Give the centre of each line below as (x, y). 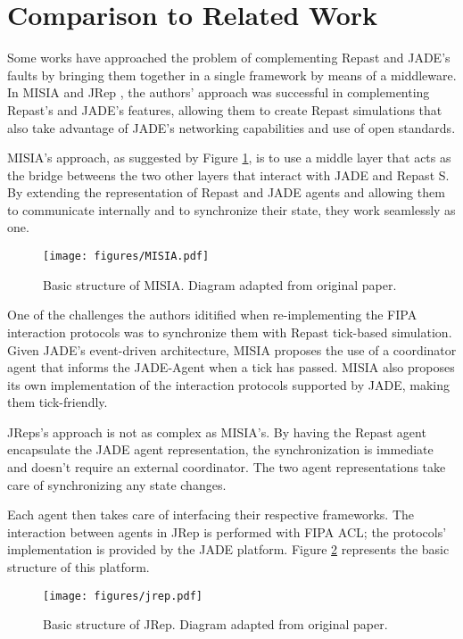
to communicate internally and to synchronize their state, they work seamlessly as (231, 209)
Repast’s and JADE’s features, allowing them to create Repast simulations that (225, 109)
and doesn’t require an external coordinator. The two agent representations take (227, 467)
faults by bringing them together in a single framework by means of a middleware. (232, 75)
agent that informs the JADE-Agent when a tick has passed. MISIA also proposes (231, 367)
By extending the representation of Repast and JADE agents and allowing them (226, 192)
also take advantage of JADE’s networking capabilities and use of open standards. (231, 127)
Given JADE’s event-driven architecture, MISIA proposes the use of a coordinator (232, 349)
